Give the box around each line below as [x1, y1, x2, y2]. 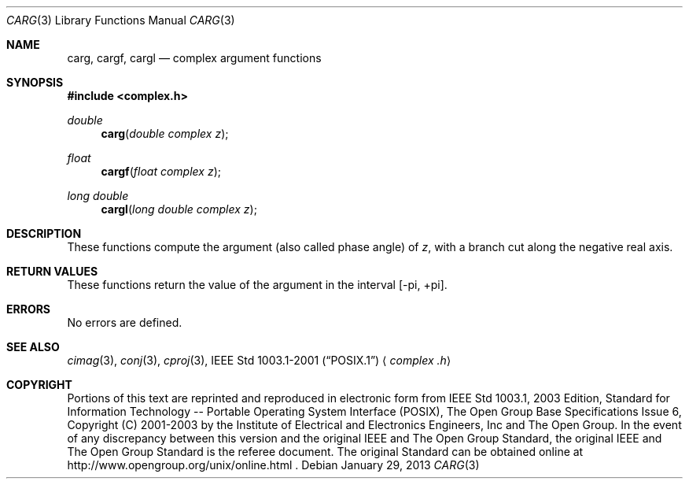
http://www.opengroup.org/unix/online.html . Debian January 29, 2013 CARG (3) [67, 458, 480, 472]
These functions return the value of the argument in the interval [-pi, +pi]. [67, 278, 448, 291]
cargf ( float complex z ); [101, 165, 221, 178]
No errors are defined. [67, 316, 182, 329]
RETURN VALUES [6, 265, 98, 278]
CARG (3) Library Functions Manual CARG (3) [6, 13, 235, 27]
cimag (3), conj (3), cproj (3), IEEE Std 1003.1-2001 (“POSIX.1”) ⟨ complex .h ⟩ [67, 354, 451, 367]
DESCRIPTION [6, 227, 82, 240]
